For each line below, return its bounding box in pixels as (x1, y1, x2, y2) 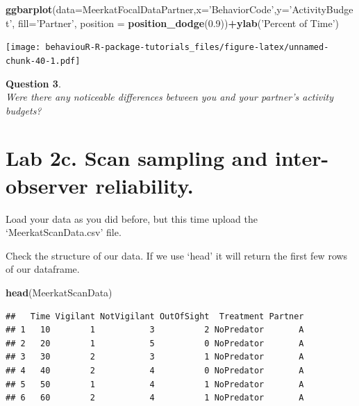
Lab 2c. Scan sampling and (6, 144, 268, 172)
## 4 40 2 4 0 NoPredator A (6, 365, 304, 375)
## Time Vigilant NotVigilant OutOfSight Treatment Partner (6, 311, 304, 321)
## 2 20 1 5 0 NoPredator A (6, 338, 304, 348)
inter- (274, 144, 329, 172)
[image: (6, 42, 41, 53)
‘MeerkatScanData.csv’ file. (6, 225, 122, 239)
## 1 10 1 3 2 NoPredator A (6, 325, 304, 335)
